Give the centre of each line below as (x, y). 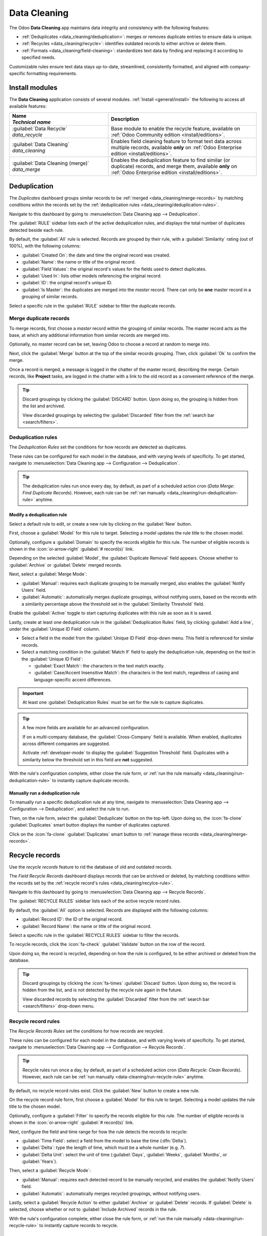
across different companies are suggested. (66, 744)
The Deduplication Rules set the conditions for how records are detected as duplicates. (98, 447)
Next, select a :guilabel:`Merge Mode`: (48, 574)
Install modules (33, 87)
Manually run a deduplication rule (44, 793)
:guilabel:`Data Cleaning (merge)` (51, 163)
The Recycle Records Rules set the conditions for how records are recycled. (87, 1031)
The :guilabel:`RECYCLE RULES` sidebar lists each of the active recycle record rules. (95, 901)
